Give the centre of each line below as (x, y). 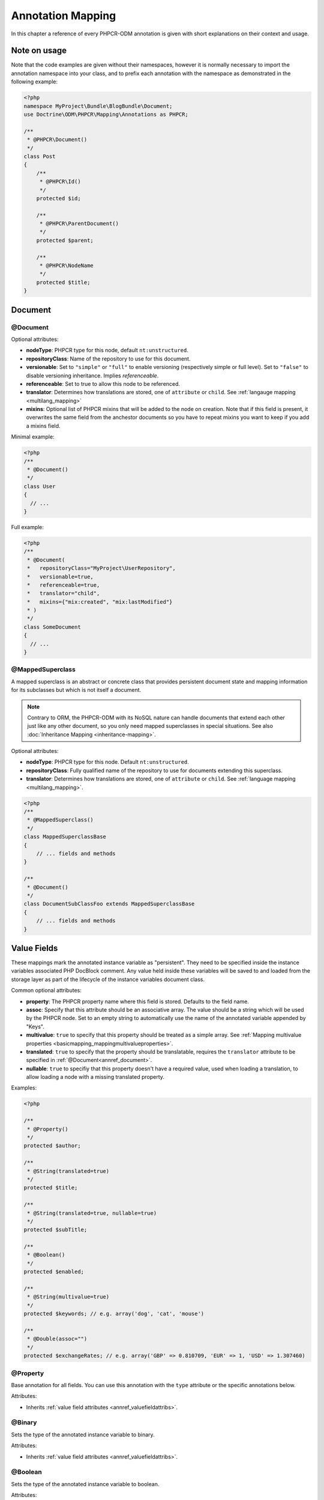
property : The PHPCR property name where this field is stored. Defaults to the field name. (137, 1001)
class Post (40, 156)
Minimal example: (33, 437)
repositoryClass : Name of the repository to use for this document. (108, 358)
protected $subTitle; (55, 1230)
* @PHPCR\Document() (57, 140)
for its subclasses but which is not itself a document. (76, 690)
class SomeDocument (52, 627)
